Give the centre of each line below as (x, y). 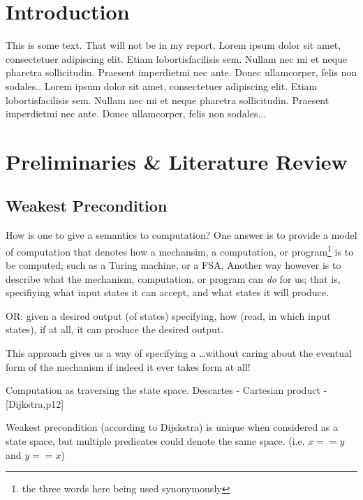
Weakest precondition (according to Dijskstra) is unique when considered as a (172, 427)
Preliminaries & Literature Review (177, 161)
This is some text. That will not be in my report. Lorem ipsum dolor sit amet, (173, 45)
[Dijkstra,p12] (35, 403)
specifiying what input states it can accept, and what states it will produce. (167, 292)
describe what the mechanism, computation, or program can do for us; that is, (173, 278)
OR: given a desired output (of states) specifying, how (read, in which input (168, 315)
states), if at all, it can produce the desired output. (115, 329)
